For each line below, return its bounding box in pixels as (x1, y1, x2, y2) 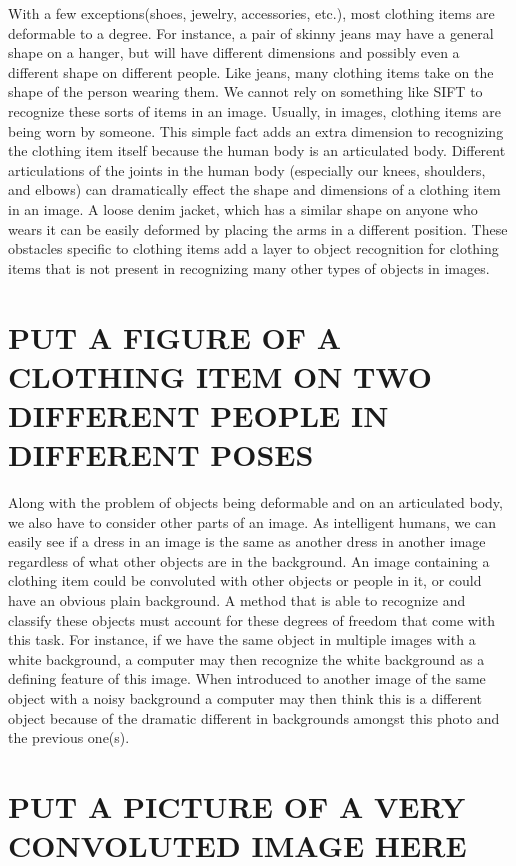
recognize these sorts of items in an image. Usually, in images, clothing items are (8, 100, 501, 121)
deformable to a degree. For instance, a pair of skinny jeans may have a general (8, 22, 494, 43)
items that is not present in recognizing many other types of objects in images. (8, 257, 490, 278)
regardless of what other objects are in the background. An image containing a (8, 550, 490, 571)
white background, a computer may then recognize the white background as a (8, 648, 485, 669)
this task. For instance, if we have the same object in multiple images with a (8, 629, 476, 650)
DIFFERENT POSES (8, 434, 314, 475)
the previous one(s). (8, 727, 130, 748)
